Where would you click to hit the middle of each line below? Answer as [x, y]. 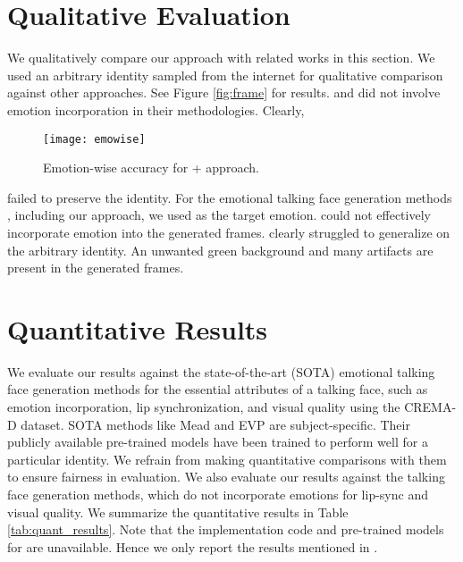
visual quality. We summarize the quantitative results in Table [178, 512]
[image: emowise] [94, 139]
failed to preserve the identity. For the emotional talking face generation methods [230, 197]
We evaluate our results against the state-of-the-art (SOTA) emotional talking [221, 371]
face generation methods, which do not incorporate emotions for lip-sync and [218, 494]
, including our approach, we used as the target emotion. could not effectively [219, 215]
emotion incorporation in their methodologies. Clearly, [156, 109]
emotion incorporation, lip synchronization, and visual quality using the [204, 407]
